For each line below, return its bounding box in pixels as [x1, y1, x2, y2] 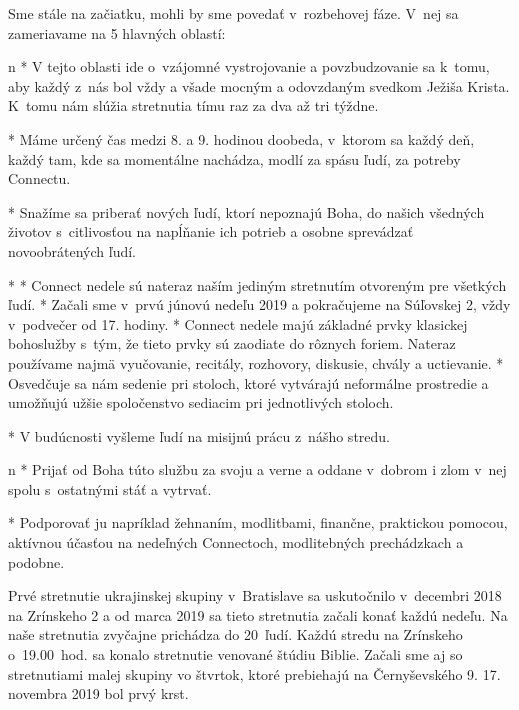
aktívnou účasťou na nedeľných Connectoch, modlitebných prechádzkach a [8, 532, 464, 553]
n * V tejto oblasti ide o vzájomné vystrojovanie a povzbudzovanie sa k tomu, [8, 56, 490, 77]
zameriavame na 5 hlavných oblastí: [8, 22, 226, 43]
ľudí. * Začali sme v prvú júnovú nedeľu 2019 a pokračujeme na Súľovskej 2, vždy [8, 294, 511, 315]
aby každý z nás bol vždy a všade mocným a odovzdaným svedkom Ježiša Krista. [8, 75, 510, 96]
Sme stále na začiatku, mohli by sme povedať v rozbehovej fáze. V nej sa [8, 3, 459, 23]
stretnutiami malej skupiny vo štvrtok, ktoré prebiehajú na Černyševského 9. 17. [8, 663, 501, 684]
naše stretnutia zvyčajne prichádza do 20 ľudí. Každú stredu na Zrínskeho [8, 624, 463, 645]
